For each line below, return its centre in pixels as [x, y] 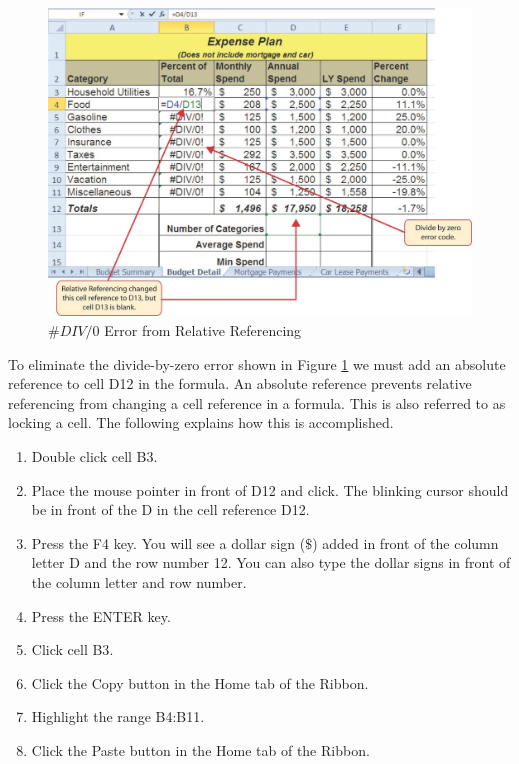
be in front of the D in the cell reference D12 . [170, 509]
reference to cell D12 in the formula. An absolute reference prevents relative [240, 383]
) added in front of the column [405, 542]
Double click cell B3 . [94, 456]
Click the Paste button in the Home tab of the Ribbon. [200, 749]
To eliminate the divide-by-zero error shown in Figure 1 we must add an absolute [257, 363]
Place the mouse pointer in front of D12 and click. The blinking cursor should [270, 489]
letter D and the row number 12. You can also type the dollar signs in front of [271, 562]
